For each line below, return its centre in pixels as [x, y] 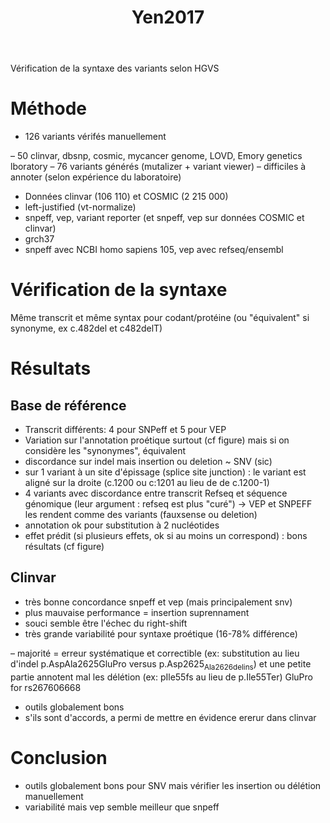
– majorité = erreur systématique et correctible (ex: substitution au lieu [155, 653]
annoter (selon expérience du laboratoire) [96, 177]
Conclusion [59, 757]
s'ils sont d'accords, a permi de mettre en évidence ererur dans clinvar [170, 717]
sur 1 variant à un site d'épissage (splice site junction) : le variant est [165, 472]
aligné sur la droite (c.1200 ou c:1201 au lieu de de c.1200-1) [147, 483]
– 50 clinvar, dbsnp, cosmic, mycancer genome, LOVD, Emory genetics [156, 156]
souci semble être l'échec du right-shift [106, 623]
